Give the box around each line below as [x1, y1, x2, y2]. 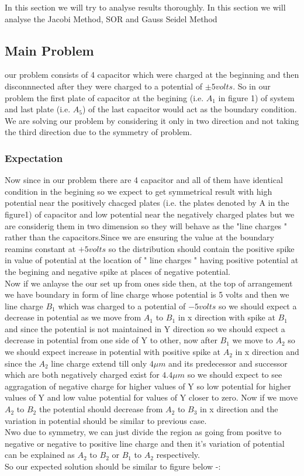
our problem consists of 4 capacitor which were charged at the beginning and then [5, 68, 299, 81]
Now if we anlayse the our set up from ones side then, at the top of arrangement [5, 277, 293, 289]
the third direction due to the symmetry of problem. [5, 126, 192, 138]
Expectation [5, 150, 63, 165]
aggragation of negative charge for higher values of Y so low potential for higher [5, 380, 291, 392]
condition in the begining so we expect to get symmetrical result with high [5, 185, 272, 197]
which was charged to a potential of [58, 299, 186, 312]
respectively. [156, 449, 200, 461]
